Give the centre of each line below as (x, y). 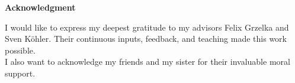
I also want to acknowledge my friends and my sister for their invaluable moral (147, 62)
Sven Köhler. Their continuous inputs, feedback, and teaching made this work (146, 39)
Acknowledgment (40, 7)
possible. (20, 50)
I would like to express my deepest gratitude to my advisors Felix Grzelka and (147, 27)
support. (20, 73)
